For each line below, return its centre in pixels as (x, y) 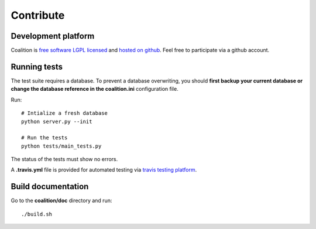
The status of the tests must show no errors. (64, 159)
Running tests (37, 66)
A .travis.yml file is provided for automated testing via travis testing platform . (104, 170)
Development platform (53, 36)
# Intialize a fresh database (65, 113)
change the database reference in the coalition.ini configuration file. (95, 89)
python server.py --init (57, 121)
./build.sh (37, 214)
